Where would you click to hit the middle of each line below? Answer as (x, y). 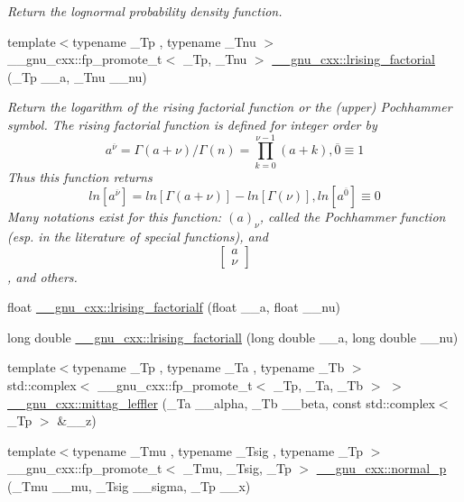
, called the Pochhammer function (353, 217)
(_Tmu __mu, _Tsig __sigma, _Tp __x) (129, 486)
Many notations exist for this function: (115, 217)
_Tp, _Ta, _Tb (318, 385)
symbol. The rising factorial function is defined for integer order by (192, 124)
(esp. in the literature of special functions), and (138, 237)
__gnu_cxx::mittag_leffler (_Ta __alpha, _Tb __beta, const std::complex (221, 402)
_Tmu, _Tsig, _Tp (237, 468)
